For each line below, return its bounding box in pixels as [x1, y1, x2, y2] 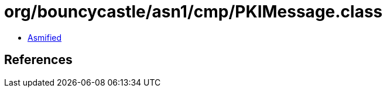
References [4, 52, 73, 68]
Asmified [28, 32, 62, 43]
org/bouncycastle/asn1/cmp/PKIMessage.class [4, 2, 383, 22]
